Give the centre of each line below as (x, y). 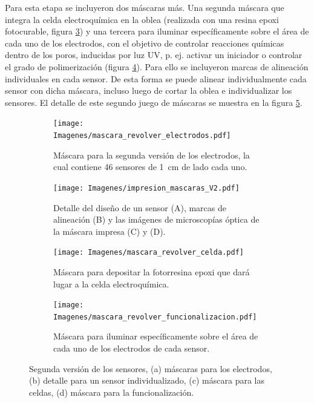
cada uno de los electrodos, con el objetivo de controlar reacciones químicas (145, 43)
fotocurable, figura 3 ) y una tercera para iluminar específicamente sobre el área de (157, 31)
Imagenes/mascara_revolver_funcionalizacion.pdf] (155, 317)
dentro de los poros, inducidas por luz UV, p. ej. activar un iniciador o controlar (154, 55)
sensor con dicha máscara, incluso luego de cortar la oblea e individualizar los (149, 90)
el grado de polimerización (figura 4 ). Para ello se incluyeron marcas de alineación (157, 66)
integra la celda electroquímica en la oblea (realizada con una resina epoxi (142, 19)
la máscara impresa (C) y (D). (110, 231)
